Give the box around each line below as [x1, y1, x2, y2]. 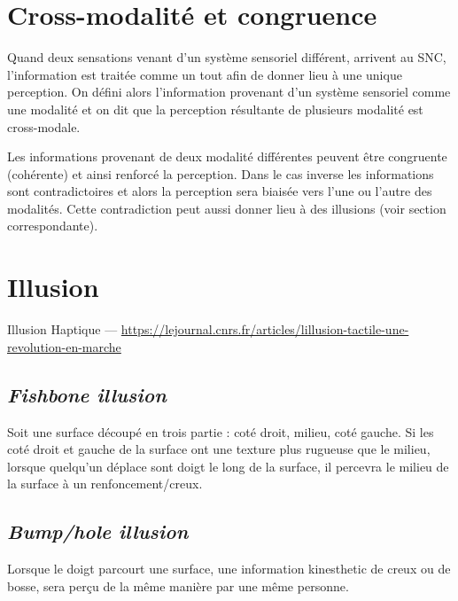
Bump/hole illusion [7, 518, 189, 545]
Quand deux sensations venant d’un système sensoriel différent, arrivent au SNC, [7, 48, 446, 66]
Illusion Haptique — [7, 320, 118, 339]
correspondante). [7, 216, 98, 235]
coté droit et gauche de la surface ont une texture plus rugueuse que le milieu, [7, 440, 431, 458]
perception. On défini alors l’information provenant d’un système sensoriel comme [7, 82, 451, 101]
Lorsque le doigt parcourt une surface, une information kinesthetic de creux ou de [7, 559, 451, 578]
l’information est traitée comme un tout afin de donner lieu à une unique [7, 65, 402, 83]
